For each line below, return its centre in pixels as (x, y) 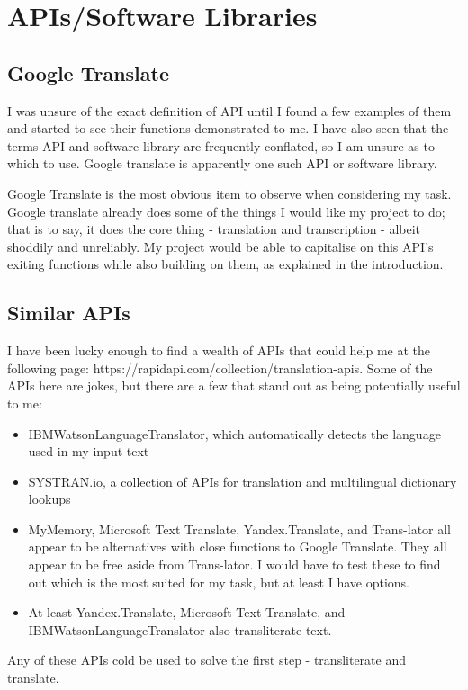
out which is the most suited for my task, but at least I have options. (219, 582)
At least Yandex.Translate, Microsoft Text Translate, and (187, 612)
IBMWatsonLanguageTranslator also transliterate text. (180, 629)
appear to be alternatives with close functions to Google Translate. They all (238, 547)
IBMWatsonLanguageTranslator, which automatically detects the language (234, 433)
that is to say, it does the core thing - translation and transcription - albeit (214, 229)
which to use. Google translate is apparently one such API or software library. (222, 163)
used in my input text (89, 451)
